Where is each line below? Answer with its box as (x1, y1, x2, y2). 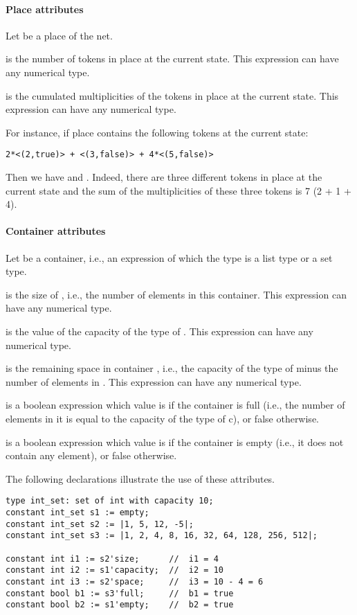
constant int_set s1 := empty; (6, 507, 149, 517)
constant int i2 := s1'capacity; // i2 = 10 (6, 565, 223, 576)
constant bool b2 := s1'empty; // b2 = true (6, 600, 234, 610)
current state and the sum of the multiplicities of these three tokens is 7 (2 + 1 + (6, 183, 351, 197)
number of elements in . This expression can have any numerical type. (6, 374, 302, 389)
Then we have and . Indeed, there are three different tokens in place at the (6, 170, 322, 184)
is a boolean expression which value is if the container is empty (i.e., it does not (6, 434, 344, 449)
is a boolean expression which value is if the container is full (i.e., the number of (6, 398, 345, 412)
